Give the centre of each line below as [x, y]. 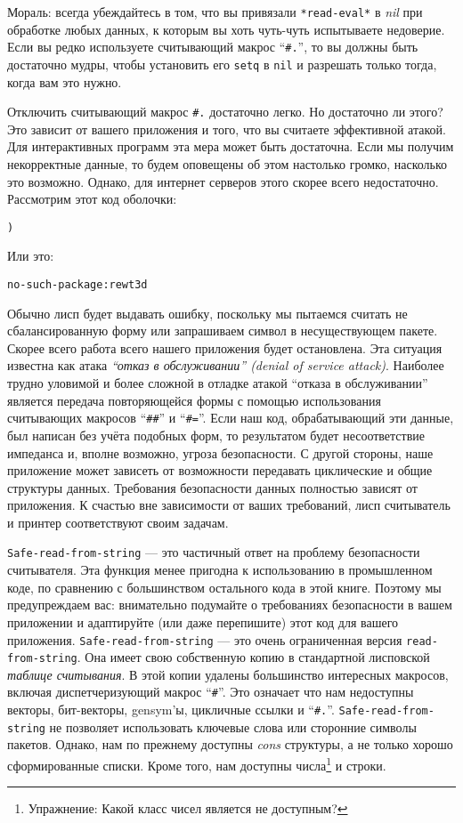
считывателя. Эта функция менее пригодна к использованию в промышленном [220, 570]
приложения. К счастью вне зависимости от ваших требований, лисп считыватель [229, 505]
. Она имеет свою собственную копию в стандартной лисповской [253, 657]
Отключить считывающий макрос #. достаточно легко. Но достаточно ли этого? [225, 112]
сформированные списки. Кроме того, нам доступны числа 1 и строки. [197, 763]
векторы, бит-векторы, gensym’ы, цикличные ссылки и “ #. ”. [171, 710]
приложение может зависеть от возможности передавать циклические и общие [220, 470]
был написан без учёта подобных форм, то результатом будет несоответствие [216, 435]
